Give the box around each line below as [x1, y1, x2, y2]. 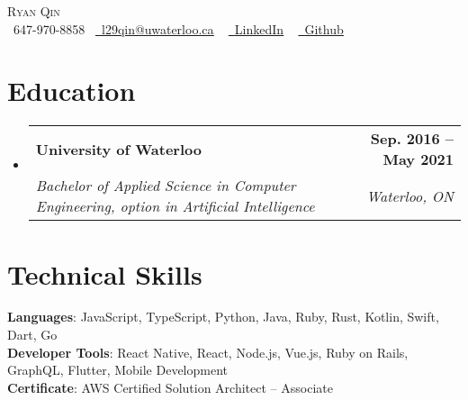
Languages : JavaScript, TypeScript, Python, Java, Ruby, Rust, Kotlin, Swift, [7, 307, 439, 326]
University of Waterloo [35, 138, 202, 159]
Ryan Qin [7, 2, 60, 20]
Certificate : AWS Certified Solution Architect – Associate [7, 377, 333, 396]
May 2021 [382, 149, 454, 170]
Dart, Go [7, 325, 58, 344]
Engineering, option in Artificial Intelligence [35, 195, 315, 217]
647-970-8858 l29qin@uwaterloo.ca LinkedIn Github [13, 19, 344, 38]
